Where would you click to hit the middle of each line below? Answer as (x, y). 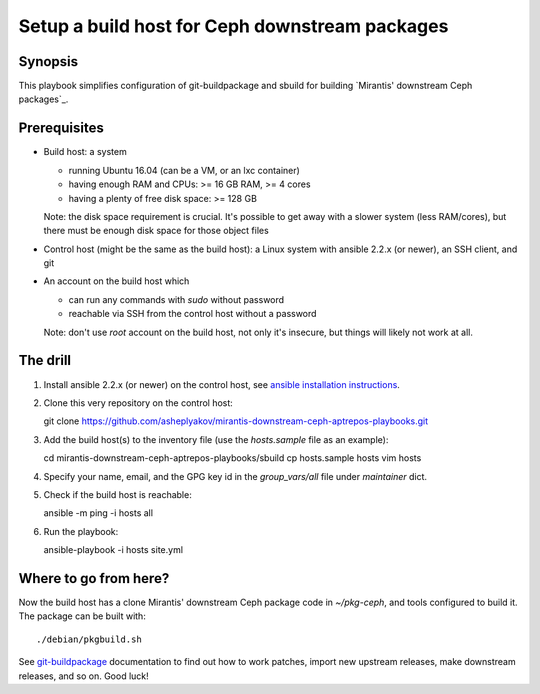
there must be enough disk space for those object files (156, 231)
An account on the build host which (116, 281)
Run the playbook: (81, 531)
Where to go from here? (94, 578)
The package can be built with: (82, 616)
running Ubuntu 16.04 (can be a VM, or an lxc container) (184, 170)
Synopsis (48, 61)
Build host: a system (85, 152)
